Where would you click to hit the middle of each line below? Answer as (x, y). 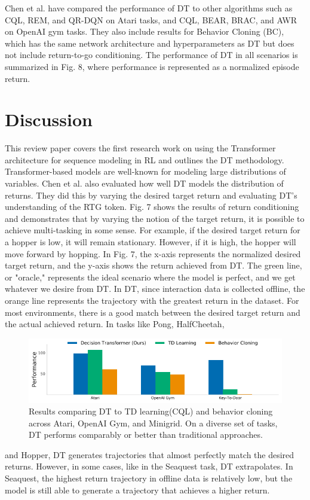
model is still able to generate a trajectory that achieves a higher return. (137, 490)
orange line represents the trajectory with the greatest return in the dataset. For (152, 300)
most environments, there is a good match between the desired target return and (153, 312)
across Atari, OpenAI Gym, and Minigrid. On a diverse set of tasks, (153, 423)
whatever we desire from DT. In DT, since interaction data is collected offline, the (155, 289)
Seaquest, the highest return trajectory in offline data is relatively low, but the (149, 478)
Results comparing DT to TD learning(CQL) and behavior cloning (151, 411)
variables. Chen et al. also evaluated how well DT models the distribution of (144, 183)
